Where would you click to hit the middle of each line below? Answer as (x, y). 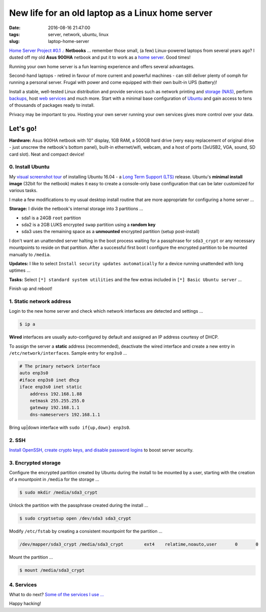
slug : (14, 41)
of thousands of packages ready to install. (52, 105)
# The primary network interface (60, 366)
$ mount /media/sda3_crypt (52, 570)
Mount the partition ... (31, 557)
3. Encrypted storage (35, 463)
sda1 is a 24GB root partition (51, 218)
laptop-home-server (69, 41)
